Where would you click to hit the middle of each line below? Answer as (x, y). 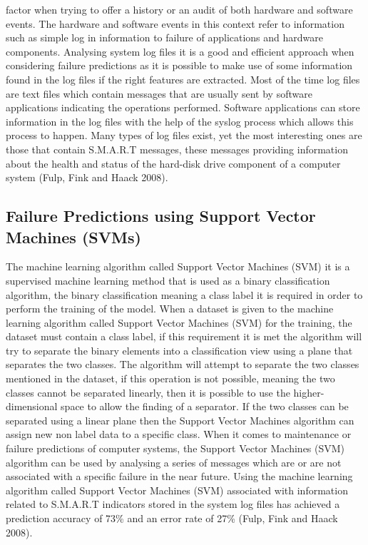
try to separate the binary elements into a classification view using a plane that (179, 350)
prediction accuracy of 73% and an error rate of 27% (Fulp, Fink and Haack (172, 518)
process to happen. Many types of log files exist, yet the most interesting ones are (184, 135)
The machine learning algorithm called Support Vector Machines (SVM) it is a (178, 266)
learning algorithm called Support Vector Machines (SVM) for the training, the (179, 322)
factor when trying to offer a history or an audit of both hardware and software (179, 9)
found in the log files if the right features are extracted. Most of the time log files (183, 79)
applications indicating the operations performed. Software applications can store (183, 107)
